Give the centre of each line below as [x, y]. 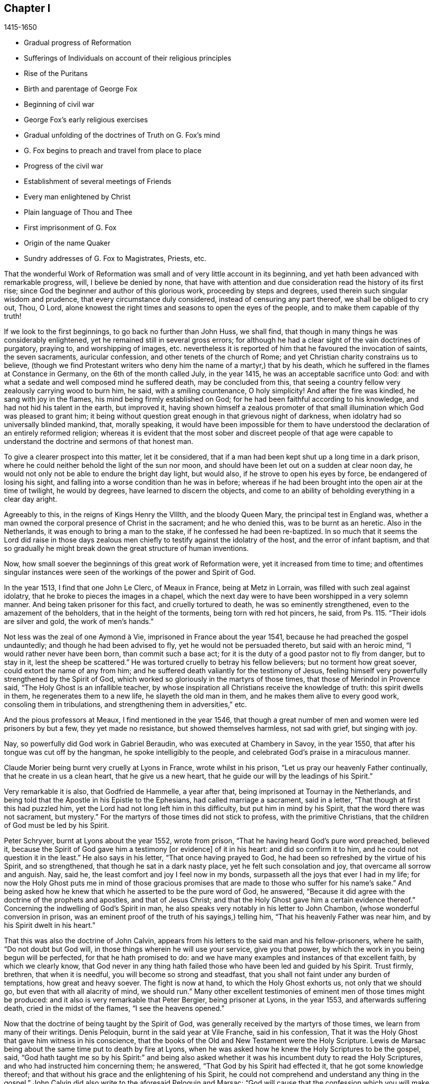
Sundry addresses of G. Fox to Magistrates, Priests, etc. [115, 259]
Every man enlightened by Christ [77, 197]
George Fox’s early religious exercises [86, 120]
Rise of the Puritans [56, 74]
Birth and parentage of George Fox [81, 89]
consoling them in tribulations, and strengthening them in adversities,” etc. [126, 705]
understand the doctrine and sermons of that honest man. [99, 442]
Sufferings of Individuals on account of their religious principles [128, 58]
